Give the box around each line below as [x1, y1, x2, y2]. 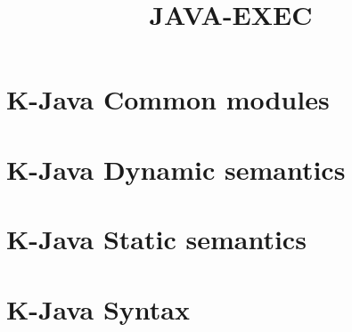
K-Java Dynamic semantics [6, 150, 346, 187]
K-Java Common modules [6, 81, 330, 117]
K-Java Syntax [6, 290, 190, 327]
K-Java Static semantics [6, 221, 307, 257]
